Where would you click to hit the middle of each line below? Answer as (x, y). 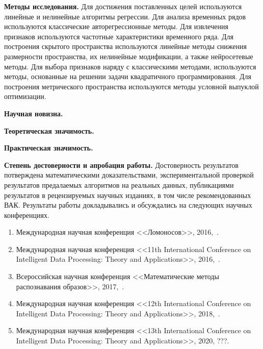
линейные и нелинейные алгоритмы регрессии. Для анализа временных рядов (125, 16)
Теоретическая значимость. (49, 130)
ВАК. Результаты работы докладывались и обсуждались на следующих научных (128, 205)
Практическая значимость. (49, 148)
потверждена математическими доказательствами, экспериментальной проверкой (129, 175)
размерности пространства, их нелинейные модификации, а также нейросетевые (129, 56)
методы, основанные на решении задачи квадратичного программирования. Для (128, 76)
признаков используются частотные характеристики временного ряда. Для (119, 36)
